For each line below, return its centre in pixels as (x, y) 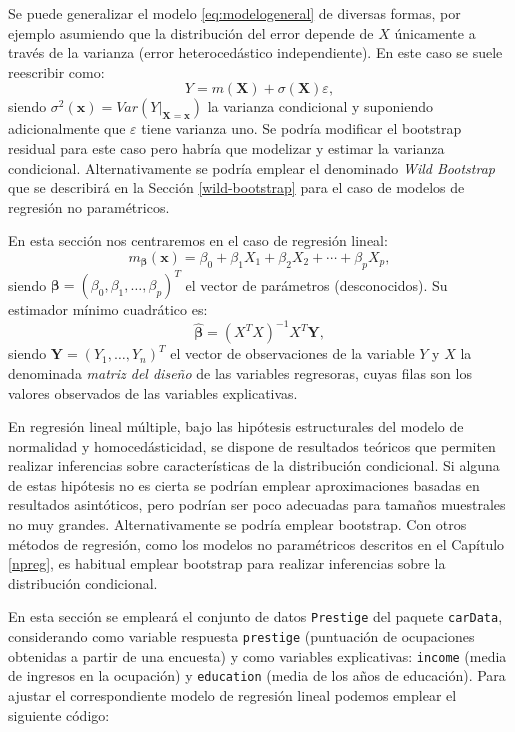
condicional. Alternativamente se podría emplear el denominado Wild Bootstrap (251, 167)
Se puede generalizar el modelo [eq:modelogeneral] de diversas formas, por (234, 13)
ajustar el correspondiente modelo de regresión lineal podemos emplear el (232, 695)
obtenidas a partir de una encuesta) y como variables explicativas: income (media (257, 655)
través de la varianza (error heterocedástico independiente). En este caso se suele (255, 52)
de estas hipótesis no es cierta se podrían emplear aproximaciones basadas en (244, 484)
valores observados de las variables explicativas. (153, 392)
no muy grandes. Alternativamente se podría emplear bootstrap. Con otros (237, 524)
